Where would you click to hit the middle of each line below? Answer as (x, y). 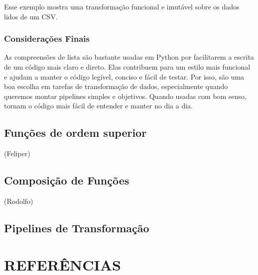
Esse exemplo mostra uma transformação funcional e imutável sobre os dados (122, 6)
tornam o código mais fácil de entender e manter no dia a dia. (98, 106)
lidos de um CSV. (31, 16)
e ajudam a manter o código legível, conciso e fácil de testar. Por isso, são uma (124, 76)
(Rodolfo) (19, 201)
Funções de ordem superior (75, 133)
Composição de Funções (67, 180)
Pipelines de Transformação (77, 228)
